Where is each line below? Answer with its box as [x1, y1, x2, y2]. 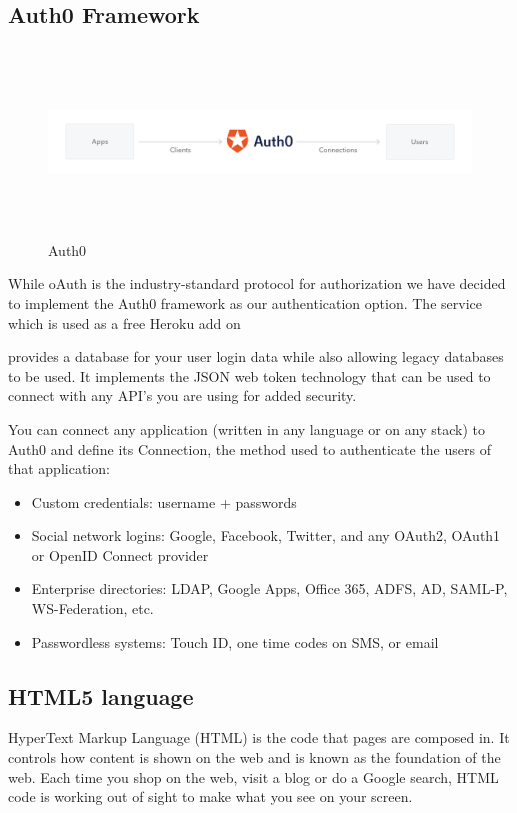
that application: [8, 458, 110, 479]
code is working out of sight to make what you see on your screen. [8, 786, 413, 807]
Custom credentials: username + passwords [31, 491, 297, 512]
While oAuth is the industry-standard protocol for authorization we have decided [8, 273, 506, 294]
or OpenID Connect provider [31, 544, 209, 565]
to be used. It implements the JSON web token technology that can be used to [8, 365, 491, 386]
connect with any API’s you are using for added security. [8, 385, 357, 406]
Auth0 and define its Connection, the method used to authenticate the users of [8, 438, 491, 459]
